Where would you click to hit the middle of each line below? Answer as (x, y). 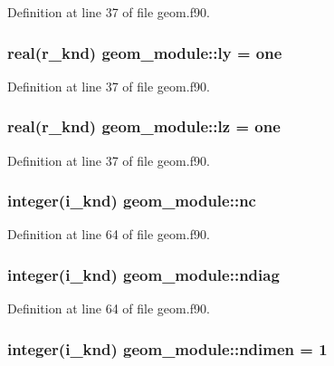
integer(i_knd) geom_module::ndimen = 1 (167, 348)
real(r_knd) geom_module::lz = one (144, 126)
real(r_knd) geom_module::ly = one (145, 52)
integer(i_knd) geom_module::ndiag (143, 274)
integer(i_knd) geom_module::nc (132, 201)
